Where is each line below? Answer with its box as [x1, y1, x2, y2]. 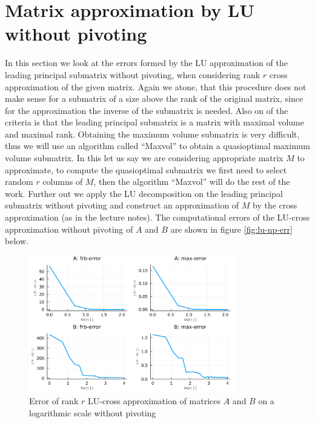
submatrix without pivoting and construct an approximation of [5, 199, 239, 211]
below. [5, 235, 28, 247]
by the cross [253, 199, 297, 211]
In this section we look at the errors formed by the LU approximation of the [5, 56, 288, 69]
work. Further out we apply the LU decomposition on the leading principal [5, 187, 283, 199]
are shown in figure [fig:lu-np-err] [170, 222, 293, 235]
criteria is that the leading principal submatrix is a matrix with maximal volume [5, 116, 304, 128]
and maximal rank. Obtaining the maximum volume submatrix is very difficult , [5, 127, 300, 140]
